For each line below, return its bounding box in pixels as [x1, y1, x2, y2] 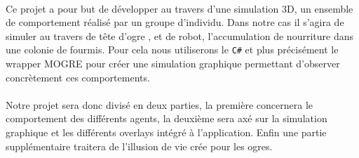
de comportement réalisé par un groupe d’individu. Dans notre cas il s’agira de [6, 15, 344, 29]
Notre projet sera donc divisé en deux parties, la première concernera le [6, 97, 313, 112]
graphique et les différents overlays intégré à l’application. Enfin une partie [6, 125, 327, 139]
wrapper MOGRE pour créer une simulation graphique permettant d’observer [6, 56, 340, 71]
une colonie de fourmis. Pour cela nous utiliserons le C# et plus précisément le [6, 42, 339, 57]
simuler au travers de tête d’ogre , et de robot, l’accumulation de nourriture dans [6, 28, 353, 43]
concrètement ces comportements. [6, 70, 150, 84]
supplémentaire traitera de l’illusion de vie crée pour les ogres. [6, 138, 273, 153]
